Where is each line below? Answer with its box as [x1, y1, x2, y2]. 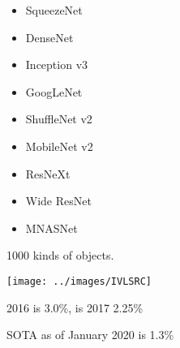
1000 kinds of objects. [6, 247, 114, 264]
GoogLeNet [25, 83, 83, 100]
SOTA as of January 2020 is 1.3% [6, 326, 174, 343]
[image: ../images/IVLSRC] [6, 275, 152, 287]
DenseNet [25, 28, 74, 45]
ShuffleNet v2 [25, 110, 92, 127]
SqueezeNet [25, 2, 83, 18]
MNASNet [25, 219, 78, 236]
